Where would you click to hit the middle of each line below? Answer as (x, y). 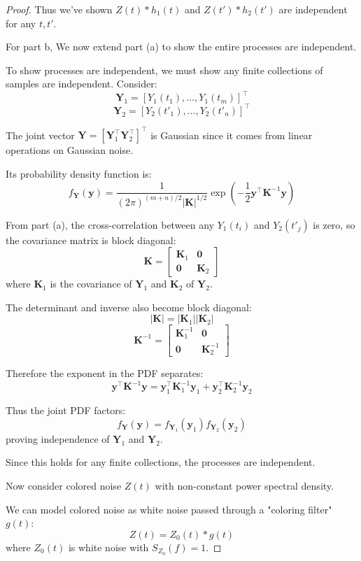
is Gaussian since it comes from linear (232, 135)
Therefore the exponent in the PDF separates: (105, 373)
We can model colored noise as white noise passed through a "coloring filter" (169, 509)
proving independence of (58, 438)
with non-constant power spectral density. (244, 486)
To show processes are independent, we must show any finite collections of (164, 70)
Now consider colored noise (64, 486)
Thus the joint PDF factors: (66, 410)
